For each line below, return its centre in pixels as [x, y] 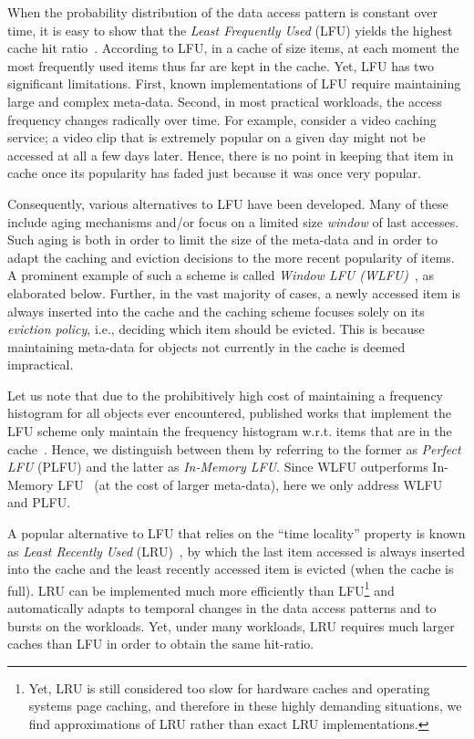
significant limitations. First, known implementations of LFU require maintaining [234, 83]
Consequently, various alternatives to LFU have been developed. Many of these [228, 203]
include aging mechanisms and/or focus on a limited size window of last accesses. [233, 221]
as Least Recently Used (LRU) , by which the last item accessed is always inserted [236, 551]
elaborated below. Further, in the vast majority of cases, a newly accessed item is [234, 292]
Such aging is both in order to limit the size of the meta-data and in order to [223, 239]
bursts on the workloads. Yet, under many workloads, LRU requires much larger [231, 625]
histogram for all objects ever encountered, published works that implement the [230, 413]
